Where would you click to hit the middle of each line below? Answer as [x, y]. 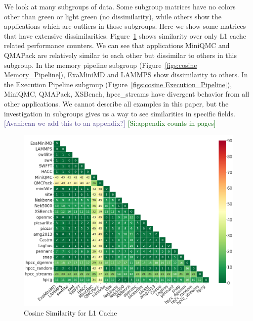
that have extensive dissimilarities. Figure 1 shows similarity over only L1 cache [125, 35]
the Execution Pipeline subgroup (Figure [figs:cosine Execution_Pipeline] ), [118, 84]
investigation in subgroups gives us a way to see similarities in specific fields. [120, 113]
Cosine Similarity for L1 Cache [70, 313]
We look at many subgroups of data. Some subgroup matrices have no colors [120, 6]
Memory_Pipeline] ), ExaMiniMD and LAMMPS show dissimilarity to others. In [126, 75]
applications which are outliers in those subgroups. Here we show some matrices [125, 26]
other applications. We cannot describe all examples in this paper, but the [116, 103]
